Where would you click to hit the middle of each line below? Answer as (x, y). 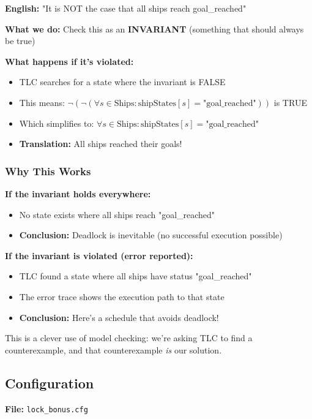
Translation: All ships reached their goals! (101, 144)
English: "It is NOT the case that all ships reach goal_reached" (126, 8)
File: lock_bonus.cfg (46, 408)
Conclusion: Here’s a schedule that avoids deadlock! (119, 317)
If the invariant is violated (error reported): (99, 255)
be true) (20, 41)
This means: (42, 102)
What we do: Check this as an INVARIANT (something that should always (154, 28)
